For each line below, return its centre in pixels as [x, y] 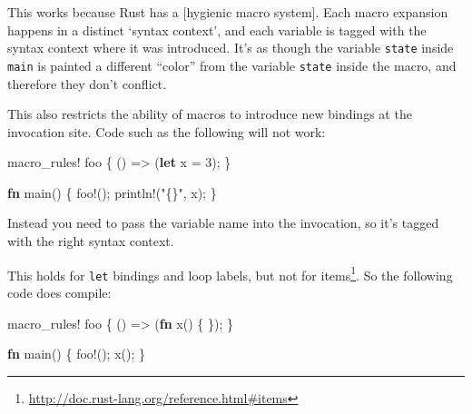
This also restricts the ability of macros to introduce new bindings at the [210, 114]
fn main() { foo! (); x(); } [77, 354]
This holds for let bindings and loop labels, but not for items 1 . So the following [230, 273]
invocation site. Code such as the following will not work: [167, 131]
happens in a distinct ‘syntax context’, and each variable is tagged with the [217, 30]
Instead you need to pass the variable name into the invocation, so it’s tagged [223, 223]
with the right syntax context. [91, 241]
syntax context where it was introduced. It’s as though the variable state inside [231, 48]
